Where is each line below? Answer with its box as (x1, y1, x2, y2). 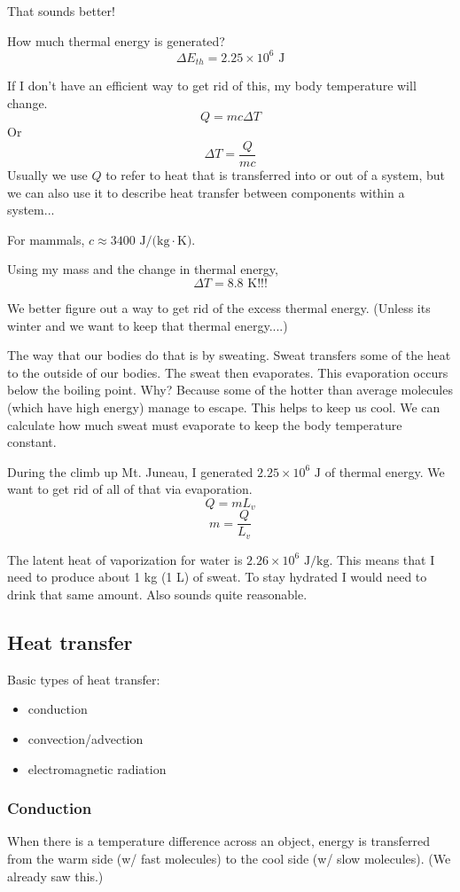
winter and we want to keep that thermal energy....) (7, 316, 288, 334)
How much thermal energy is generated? (7, 31, 225, 50)
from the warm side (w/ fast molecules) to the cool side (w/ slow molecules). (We (7, 849, 451, 868)
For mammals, (7, 230, 85, 248)
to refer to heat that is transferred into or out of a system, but (105, 165, 445, 184)
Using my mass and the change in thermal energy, (7, 260, 278, 278)
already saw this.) (7, 866, 104, 885)
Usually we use (7, 165, 88, 184)
